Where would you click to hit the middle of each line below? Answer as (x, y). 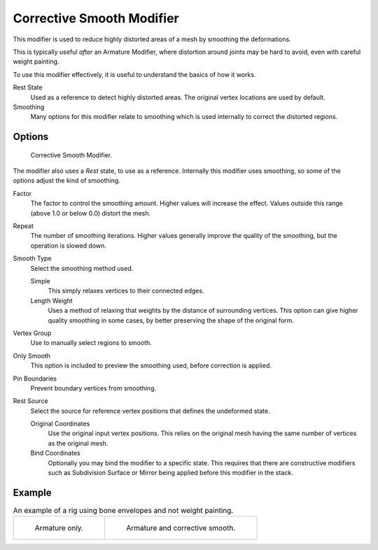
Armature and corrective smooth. (181, 528)
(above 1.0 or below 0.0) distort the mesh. (91, 213)
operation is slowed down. (68, 246)
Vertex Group (32, 333)
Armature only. (59, 528)
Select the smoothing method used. (82, 268)
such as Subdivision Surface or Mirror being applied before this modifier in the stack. (170, 473)
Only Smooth (32, 355)
